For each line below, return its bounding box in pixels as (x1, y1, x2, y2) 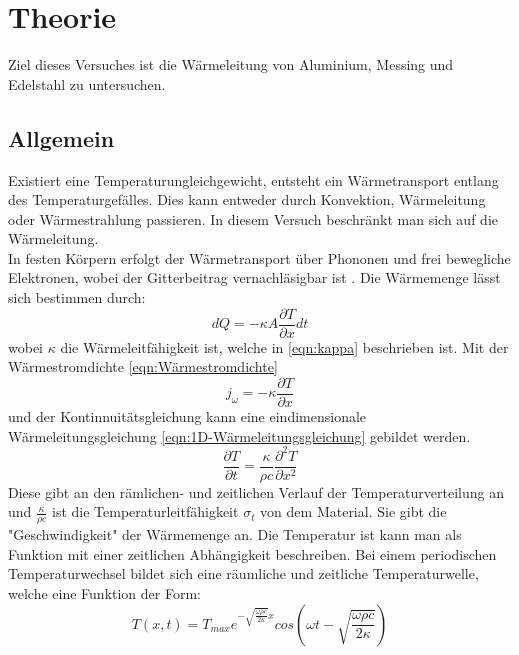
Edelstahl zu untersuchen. (8, 73, 166, 94)
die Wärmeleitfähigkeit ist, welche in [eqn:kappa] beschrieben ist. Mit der (60, 336, 509, 357)
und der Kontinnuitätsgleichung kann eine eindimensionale (8, 405, 367, 426)
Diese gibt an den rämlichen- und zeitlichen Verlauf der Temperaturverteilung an (8, 481, 504, 502)
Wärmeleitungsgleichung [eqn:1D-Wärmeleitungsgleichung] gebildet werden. (8, 425, 471, 446)
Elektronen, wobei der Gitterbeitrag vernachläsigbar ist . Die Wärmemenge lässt (8, 267, 501, 288)
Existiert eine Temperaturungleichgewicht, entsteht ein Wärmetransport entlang (8, 169, 499, 190)
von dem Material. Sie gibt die (260, 501, 447, 522)
